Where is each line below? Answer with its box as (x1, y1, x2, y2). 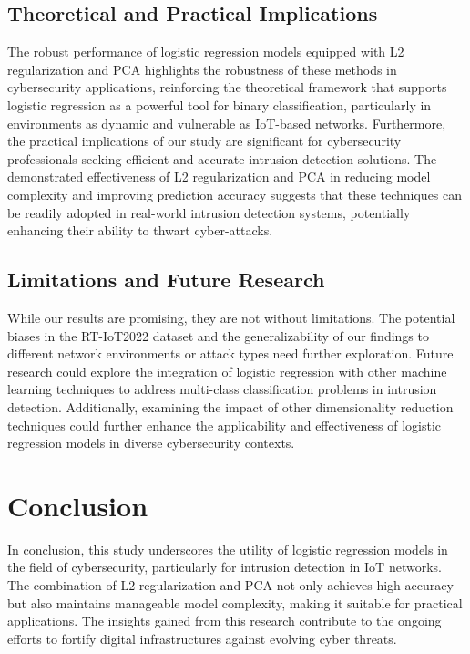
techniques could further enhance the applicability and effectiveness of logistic (7, 415, 441, 434)
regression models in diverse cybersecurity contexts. (7, 433, 295, 452)
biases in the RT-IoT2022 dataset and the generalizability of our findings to (7, 326, 429, 345)
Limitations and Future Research (7, 265, 325, 294)
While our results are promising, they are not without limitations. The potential (7, 307, 455, 327)
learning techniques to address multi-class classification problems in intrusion (7, 379, 437, 399)
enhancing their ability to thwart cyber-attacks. (7, 221, 273, 240)
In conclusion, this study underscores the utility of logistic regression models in (7, 539, 448, 558)
